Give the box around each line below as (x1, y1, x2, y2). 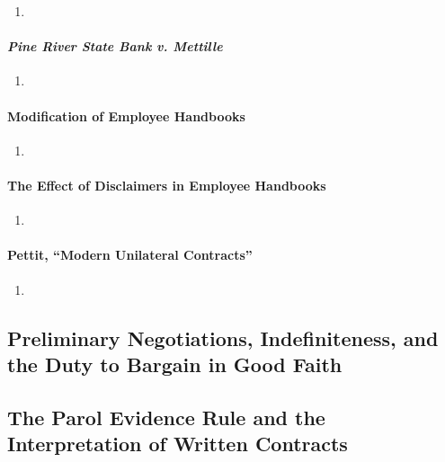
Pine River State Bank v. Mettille (7, 37, 223, 56)
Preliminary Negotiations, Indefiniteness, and (7, 324, 439, 351)
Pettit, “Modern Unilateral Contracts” (7, 245, 253, 264)
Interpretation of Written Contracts (7, 430, 348, 458)
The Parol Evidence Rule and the (7, 403, 325, 431)
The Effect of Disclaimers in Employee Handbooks (7, 175, 326, 194)
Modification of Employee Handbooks (7, 106, 245, 125)
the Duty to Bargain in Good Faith (7, 350, 343, 378)
